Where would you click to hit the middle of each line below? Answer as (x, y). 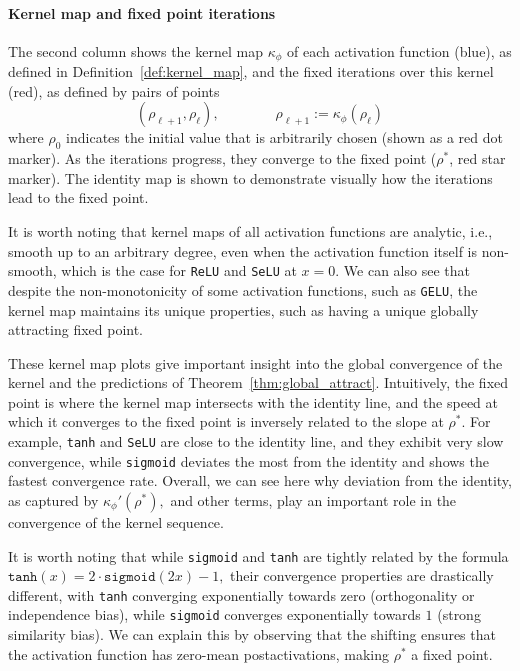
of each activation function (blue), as (399, 50)
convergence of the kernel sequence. (116, 521)
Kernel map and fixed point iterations (142, 12)
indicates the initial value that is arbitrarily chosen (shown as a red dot (284, 137)
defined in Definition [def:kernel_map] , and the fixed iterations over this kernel (251, 71)
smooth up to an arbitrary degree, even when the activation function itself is (243, 250)
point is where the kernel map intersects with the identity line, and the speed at (253, 401)
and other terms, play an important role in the (313, 499)
